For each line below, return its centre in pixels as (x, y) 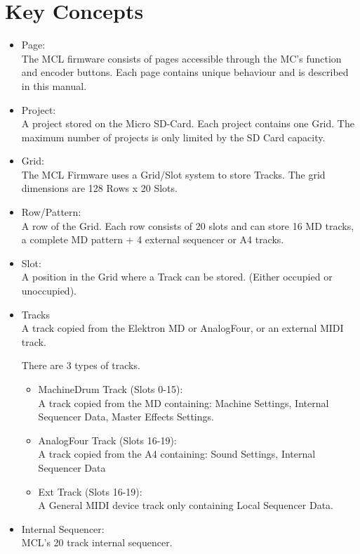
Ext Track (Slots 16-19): (90, 491)
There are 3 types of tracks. (81, 365)
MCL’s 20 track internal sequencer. (97, 542)
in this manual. (54, 85)
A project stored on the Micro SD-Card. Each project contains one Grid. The (188, 123)
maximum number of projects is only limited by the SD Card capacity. (173, 137)
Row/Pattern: (51, 212)
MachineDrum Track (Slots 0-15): (111, 389)
